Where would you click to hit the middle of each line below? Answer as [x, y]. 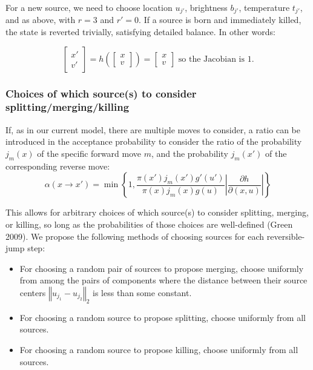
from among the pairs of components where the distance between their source [163, 280]
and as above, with [41, 20]
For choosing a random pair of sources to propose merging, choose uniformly [162, 268]
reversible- [286, 236]
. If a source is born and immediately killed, [220, 20]
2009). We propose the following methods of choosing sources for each [135, 236]
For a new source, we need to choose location [89, 7]
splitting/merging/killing [68, 107]
